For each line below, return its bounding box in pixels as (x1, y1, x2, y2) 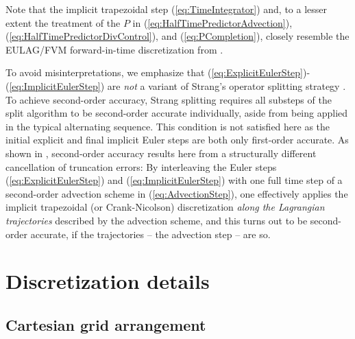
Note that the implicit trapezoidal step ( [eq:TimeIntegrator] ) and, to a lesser (5, 2, 327, 16)
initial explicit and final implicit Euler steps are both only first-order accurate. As (5, 132, 349, 147)
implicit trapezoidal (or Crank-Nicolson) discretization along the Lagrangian (5, 200, 325, 214)
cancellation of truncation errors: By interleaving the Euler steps (5, 159, 277, 174)
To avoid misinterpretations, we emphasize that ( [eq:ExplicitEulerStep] (5, 65, 303, 80)
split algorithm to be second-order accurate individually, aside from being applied (5, 106, 348, 120)
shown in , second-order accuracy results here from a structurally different (5, 145, 317, 160)
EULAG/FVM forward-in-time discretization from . (5, 42, 223, 56)
